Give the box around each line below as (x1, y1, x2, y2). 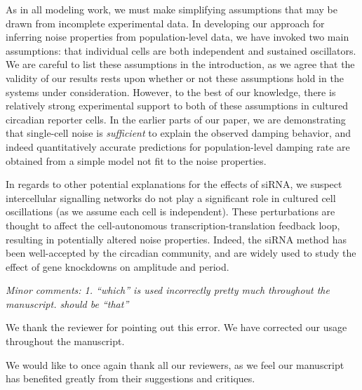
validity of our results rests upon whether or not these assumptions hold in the (6, 70, 344, 85)
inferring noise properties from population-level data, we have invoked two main (6, 29, 349, 44)
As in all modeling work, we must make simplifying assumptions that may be (6, 2, 337, 16)
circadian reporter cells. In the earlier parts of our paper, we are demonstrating (6, 112, 346, 126)
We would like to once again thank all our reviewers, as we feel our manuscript (6, 357, 344, 372)
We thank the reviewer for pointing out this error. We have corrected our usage (6, 320, 347, 335)
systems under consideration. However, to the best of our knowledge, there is (6, 84, 336, 99)
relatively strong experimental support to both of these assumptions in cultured (6, 98, 348, 113)
